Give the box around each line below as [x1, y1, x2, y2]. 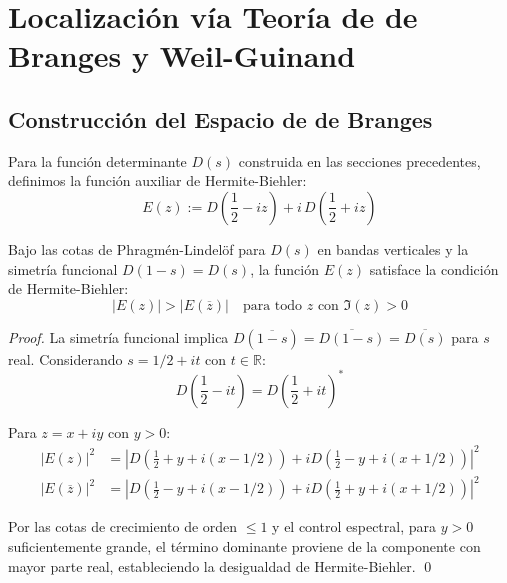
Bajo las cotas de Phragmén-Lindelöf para [8, 238, 266, 259]
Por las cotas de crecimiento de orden [8, 516, 238, 537]
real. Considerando [8, 348, 123, 369]
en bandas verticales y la [317, 238, 469, 259]
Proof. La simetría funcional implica [8, 326, 229, 347]
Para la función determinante [8, 150, 187, 171]
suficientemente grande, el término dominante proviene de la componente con [8, 536, 481, 557]
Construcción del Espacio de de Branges [8, 103, 433, 134]
